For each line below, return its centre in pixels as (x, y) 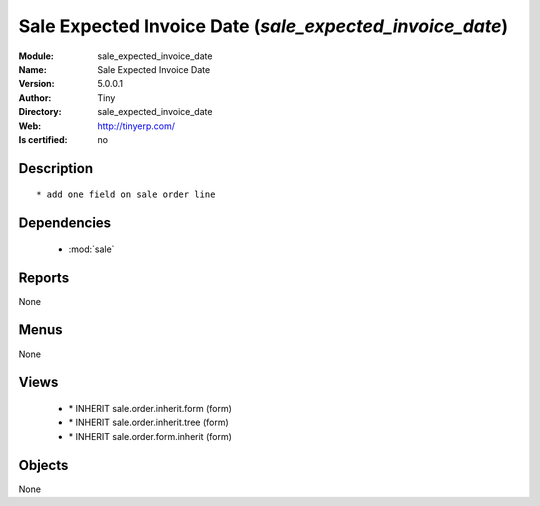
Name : (32, 69)
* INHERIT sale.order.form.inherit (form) (150, 436)
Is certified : (43, 139)
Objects (43, 465)
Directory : (40, 112)
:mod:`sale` (91, 249)
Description (56, 168)
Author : (35, 97)
